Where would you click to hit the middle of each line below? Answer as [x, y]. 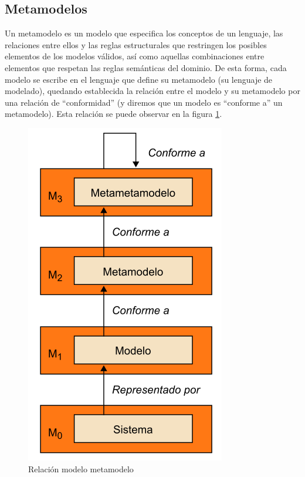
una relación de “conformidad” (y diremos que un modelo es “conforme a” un [144, 102]
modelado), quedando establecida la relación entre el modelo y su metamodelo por [152, 91]
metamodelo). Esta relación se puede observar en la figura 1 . [113, 114]
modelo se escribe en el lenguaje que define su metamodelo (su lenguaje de [139, 79]
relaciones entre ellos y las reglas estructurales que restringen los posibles [136, 44]
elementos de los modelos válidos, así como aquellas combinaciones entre [135, 56]
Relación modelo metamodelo [81, 468]
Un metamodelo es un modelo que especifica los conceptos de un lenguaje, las [144, 33]
